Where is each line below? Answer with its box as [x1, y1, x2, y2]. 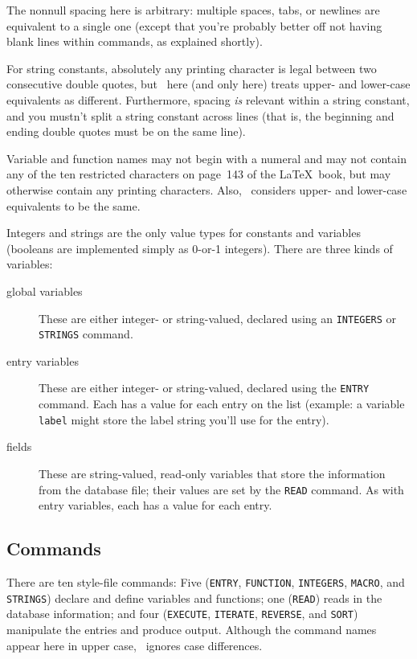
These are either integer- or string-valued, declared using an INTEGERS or [39, 309, 397, 326]
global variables [6, 282, 83, 299]
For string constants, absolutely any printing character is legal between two [6, 59, 377, 76]
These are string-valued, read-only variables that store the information [39, 465, 386, 481]
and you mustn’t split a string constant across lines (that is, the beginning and [6, 107, 395, 124]
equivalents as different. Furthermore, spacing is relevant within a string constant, [6, 91, 410, 108]
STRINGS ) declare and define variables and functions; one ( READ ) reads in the [6, 589, 382, 606]
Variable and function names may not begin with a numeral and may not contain [6, 149, 407, 166]
